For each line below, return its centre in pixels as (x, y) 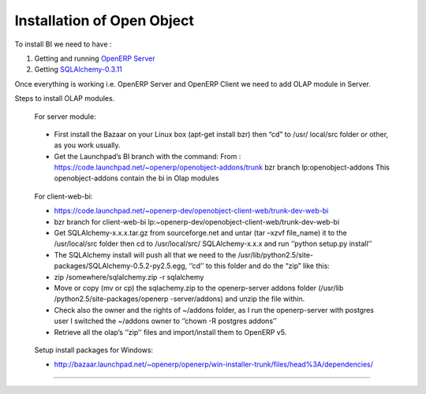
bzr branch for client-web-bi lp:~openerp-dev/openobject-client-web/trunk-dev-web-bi (197, 221)
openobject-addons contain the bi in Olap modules (136, 178)
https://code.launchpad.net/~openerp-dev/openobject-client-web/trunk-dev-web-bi (191, 211)
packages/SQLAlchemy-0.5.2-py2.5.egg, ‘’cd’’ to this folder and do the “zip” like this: (192, 266)
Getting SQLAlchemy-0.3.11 (78, 69)
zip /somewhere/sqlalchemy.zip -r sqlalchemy (129, 277)
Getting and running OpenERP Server (95, 58)
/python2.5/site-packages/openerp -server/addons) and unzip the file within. (179, 299)
